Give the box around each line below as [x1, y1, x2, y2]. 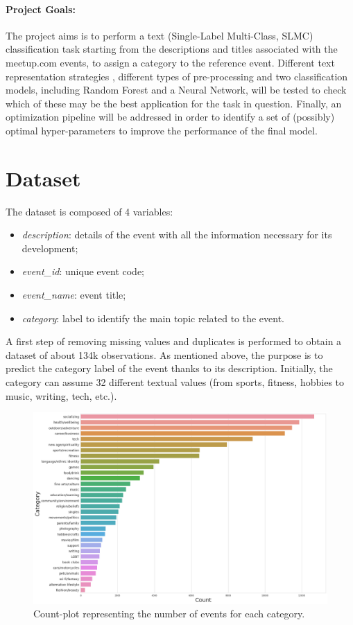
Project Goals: [6, 1, 76, 16]
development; [21, 240, 78, 255]
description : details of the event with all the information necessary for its [21, 227, 332, 242]
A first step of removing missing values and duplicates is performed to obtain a [6, 334, 342, 349]
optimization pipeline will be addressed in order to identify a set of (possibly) [6, 109, 335, 124]
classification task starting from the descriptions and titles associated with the [6, 42, 338, 56]
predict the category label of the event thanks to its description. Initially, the [6, 361, 333, 376]
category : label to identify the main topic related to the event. [21, 310, 285, 325]
